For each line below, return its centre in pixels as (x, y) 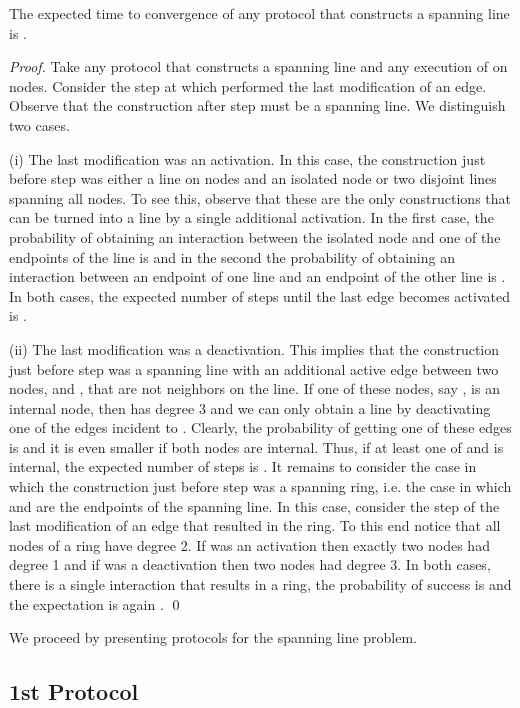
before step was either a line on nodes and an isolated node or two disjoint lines (253, 178)
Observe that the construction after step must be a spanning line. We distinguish (257, 105)
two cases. (39, 124)
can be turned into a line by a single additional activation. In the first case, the (251, 217)
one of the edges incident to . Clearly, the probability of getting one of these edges (260, 427)
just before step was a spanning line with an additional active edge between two (254, 368)
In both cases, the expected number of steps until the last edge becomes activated (259, 295)
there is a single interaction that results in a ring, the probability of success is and (260, 584)
